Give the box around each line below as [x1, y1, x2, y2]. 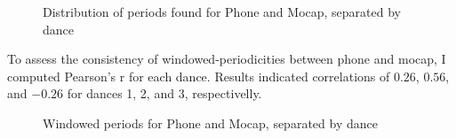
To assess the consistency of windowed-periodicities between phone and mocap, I [7, 50, 446, 68]
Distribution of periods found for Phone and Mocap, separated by [43, 3, 401, 20]
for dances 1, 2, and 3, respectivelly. [67, 84, 262, 103]
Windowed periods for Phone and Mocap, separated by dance [43, 113, 378, 132]
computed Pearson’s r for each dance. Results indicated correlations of [7, 66, 390, 85]
